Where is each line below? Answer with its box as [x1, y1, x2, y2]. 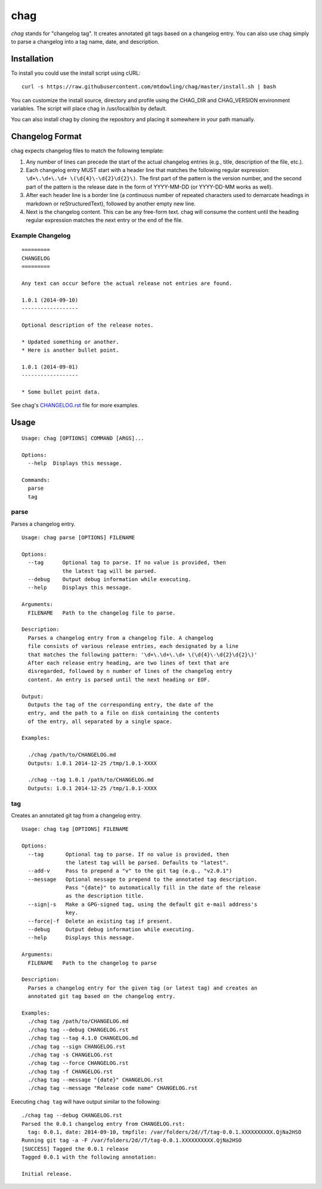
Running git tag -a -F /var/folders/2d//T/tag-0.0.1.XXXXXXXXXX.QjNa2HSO [21, 1137, 242, 1144]
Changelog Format [11, 131, 82, 142]
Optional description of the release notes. [21, 321, 154, 328]
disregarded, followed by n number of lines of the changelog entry [27, 668, 233, 675]
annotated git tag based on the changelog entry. [27, 993, 176, 1000]
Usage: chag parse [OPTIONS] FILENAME [21, 534, 135, 541]
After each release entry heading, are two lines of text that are [27, 659, 230, 666]
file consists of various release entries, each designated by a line [27, 643, 239, 650]
